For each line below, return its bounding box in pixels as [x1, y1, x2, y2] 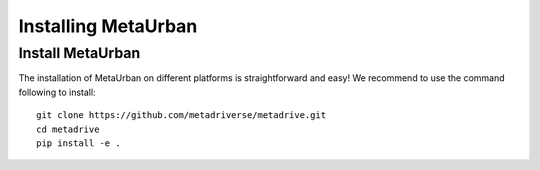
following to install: [18, 86, 96, 98]
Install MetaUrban [18, 44, 141, 62]
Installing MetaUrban [18, 15, 198, 37]
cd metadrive [36, 123, 100, 135]
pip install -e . [36, 137, 121, 149]
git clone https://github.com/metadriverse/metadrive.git [36, 110, 327, 121]
